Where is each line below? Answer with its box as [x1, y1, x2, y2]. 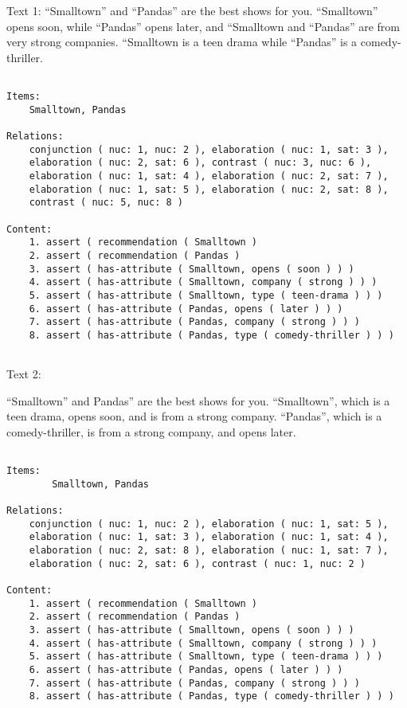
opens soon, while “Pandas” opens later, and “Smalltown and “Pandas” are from [6, 18, 401, 34]
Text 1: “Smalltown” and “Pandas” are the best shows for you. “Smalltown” [6, 2, 378, 18]
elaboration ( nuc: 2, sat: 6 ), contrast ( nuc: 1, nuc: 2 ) [29, 557, 366, 569]
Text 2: [6, 366, 41, 382]
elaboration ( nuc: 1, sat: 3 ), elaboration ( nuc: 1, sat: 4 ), [29, 531, 389, 543]
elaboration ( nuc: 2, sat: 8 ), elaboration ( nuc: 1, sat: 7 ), [29, 545, 389, 557]
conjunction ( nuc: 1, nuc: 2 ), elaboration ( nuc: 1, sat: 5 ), [29, 518, 389, 530]
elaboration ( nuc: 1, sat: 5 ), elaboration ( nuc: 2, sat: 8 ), [29, 183, 389, 195]
